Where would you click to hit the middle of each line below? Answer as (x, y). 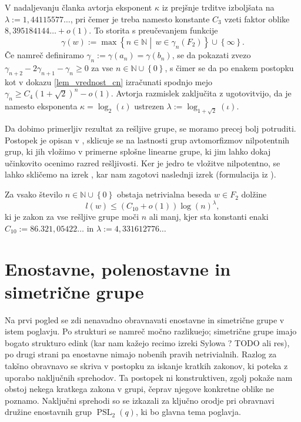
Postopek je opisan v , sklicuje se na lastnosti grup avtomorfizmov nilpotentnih (147, 140)
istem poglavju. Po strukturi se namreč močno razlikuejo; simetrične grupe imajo (151, 331)
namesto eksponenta (41, 106)
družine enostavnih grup (48, 412)
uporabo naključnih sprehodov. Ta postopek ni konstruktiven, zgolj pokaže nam (149, 377)
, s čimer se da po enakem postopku (229, 67)
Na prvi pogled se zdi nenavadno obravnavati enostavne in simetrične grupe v (145, 319)
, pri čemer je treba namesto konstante (140, 19)
